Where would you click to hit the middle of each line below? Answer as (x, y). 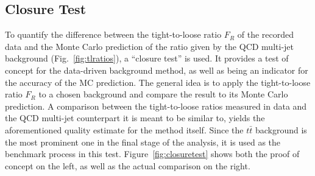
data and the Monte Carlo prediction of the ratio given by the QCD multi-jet (149, 46)
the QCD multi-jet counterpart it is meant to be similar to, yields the (135, 118)
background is (281, 129)
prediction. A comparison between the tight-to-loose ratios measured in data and (156, 106)
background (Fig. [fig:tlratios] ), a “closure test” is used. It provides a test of (147, 58)
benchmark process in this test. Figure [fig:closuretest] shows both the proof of (152, 154)
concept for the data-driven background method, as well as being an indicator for (157, 70)
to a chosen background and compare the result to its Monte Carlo (163, 94)
